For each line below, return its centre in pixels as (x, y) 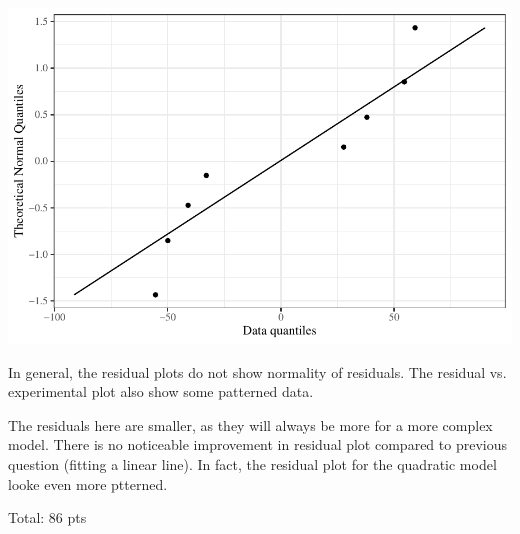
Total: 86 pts (47, 517)
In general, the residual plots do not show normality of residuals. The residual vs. (257, 371)
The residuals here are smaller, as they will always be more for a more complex (250, 424)
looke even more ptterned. (88, 483)
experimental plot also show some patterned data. (161, 391)
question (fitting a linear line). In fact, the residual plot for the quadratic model (252, 463)
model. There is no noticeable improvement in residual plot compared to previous (257, 444)
